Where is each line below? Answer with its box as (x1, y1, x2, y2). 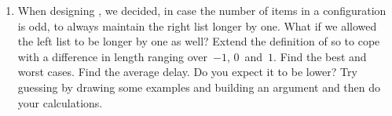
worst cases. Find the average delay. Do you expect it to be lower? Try (17, 63, 357, 80)
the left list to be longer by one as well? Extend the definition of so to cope (17, 33, 380, 49)
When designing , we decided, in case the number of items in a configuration (17, 2, 387, 18)
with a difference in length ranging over (17, 48, 208, 64)
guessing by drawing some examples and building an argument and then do (17, 78, 381, 95)
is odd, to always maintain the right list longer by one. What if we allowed (17, 17, 377, 34)
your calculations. (17, 94, 103, 111)
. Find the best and (273, 48, 367, 64)
